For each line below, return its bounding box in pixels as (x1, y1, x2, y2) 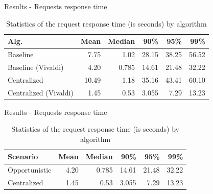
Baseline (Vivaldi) (8, 61, 64, 72)
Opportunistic (8, 164, 52, 175)
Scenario (8, 151, 38, 162)
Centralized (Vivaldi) (8, 87, 74, 98)
